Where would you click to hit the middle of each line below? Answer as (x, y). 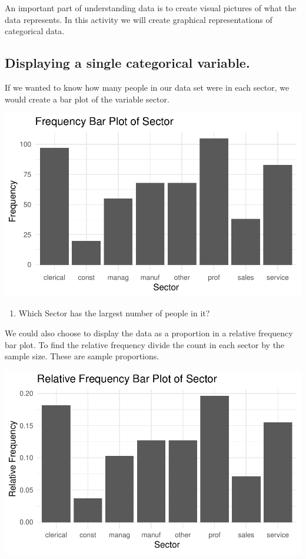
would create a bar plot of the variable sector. (87, 99)
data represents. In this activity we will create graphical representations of (139, 19)
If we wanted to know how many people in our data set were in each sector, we (147, 87)
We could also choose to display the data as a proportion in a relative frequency (149, 333)
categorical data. (35, 31)
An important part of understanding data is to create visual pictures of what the (151, 8)
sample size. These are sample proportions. (82, 356)
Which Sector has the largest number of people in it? (114, 313)
